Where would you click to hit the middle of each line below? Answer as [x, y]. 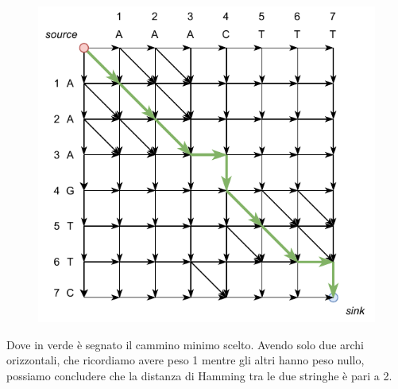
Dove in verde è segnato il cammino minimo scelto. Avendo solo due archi [185, 344]
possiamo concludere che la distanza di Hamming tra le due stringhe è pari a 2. [199, 375]
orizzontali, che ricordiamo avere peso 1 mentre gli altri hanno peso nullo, [185, 360]
